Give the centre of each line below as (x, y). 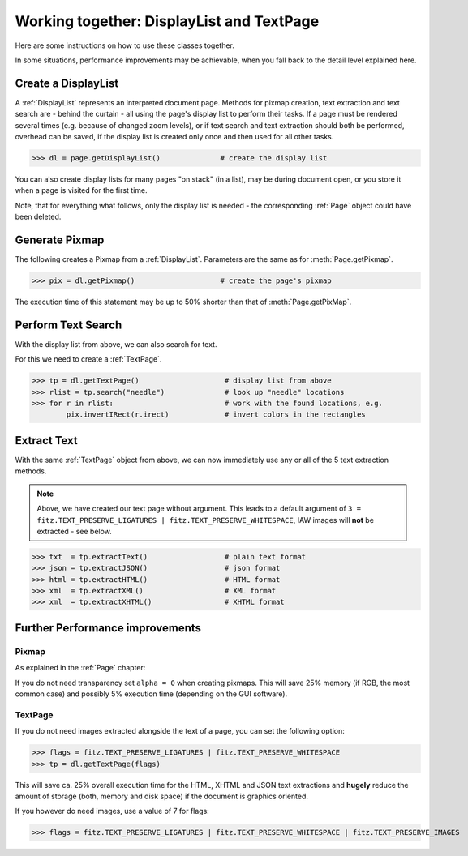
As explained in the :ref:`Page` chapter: (80, 668)
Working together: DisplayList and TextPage (167, 21)
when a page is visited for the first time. (81, 190)
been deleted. (38, 217)
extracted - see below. (75, 531)
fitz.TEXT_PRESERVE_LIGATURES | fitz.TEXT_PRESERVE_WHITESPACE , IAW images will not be (206, 520)
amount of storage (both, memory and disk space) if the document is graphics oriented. (161, 796)
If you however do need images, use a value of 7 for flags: (112, 811)
